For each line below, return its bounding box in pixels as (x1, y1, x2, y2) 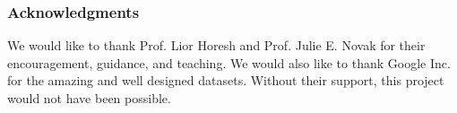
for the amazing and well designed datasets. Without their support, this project (7, 71, 444, 90)
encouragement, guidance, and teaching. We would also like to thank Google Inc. (7, 53, 451, 72)
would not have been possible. (7, 89, 171, 107)
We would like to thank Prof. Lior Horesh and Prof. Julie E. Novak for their (7, 36, 426, 55)
